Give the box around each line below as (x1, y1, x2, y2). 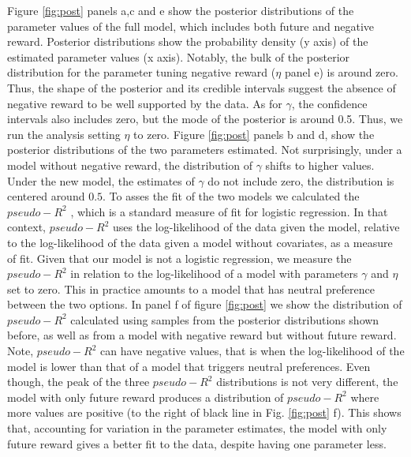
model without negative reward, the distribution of (7, 156, 252, 173)
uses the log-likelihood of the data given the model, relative (113, 219, 400, 235)
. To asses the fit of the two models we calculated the (103, 188, 360, 204)
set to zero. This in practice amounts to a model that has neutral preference (7, 280, 375, 297)
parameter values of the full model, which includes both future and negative (7, 17, 375, 34)
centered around (7, 188, 85, 204)
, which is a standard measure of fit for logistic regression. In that (70, 203, 388, 219)
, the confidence (291, 95, 368, 111)
